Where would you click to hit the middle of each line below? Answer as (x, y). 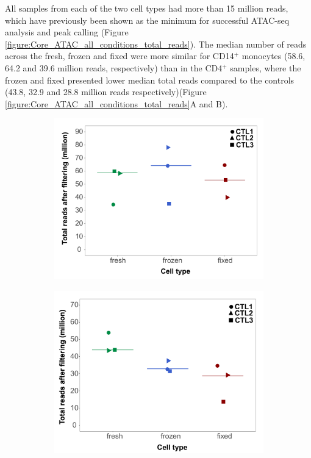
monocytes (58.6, (273, 56)
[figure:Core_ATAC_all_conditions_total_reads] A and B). (116, 103)
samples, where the (266, 67)
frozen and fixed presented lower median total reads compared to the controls (150, 80)
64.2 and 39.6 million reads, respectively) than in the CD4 (114, 67)
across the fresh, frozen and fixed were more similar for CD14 (120, 56)
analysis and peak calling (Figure (67, 32)
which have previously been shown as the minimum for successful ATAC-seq (147, 20)
